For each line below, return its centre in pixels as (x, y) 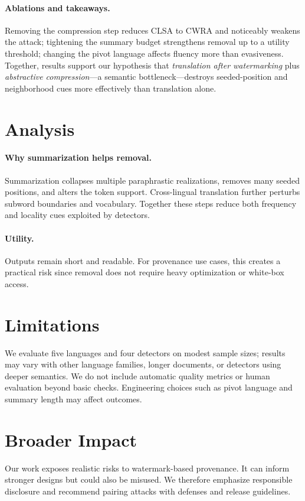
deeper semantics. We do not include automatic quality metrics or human (137, 375)
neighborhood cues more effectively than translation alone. (111, 88)
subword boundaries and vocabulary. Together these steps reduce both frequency (151, 203)
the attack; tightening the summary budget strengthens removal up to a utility (147, 42)
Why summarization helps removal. (78, 157)
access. (17, 283)
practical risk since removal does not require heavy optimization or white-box (145, 272)
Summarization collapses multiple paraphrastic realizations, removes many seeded (152, 180)
